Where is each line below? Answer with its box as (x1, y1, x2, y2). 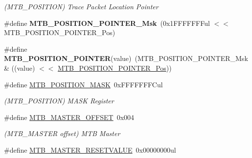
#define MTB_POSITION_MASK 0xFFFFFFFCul (4, 79, 163, 89)
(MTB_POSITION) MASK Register (4, 96, 114, 106)
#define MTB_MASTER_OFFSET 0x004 (4, 112, 135, 122)
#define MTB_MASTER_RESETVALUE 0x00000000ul (4, 144, 176, 155)
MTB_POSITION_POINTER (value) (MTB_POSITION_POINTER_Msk (4, 53, 248, 63)
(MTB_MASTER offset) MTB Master (4, 128, 120, 138)
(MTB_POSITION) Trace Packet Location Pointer (4, 1, 159, 11)
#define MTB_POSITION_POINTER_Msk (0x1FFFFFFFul (4, 18, 210, 28)
